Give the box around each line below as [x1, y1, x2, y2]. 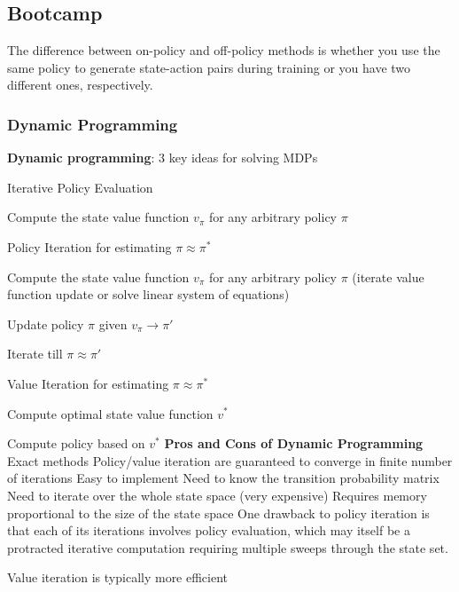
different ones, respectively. [7, 75, 153, 94]
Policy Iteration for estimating [7, 237, 172, 256]
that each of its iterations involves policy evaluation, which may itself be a [7, 521, 410, 540]
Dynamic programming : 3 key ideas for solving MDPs [7, 148, 318, 167]
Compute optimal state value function [7, 404, 214, 422]
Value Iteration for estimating [7, 374, 169, 392]
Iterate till [7, 344, 63, 363]
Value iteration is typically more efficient [7, 568, 229, 587]
